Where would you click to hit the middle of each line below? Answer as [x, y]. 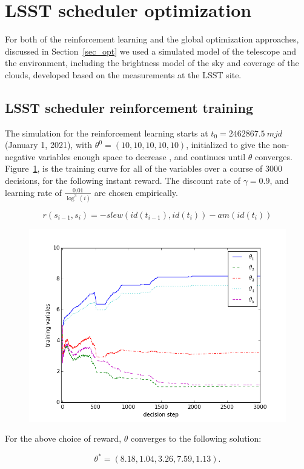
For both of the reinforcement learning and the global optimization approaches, [152, 39]
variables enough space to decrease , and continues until [142, 156]
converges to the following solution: [196, 438]
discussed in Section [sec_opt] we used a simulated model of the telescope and [151, 51]
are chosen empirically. [136, 192]
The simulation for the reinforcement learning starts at [107, 133]
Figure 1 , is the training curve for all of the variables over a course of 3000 [144, 168]
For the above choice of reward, [63, 438]
